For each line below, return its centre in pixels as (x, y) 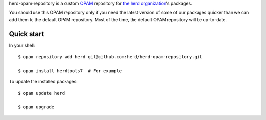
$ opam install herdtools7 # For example (70, 71)
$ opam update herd (41, 93)
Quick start (27, 34)
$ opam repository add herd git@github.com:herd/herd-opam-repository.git (110, 57)
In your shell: (22, 45)
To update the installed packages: (44, 82)
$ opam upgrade (36, 107)
